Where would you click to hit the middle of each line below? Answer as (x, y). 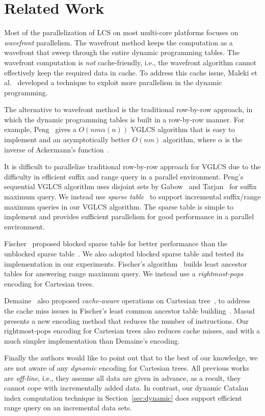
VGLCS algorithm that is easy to (183, 129)
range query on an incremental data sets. (68, 408)
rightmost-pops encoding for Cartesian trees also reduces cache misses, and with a (132, 331)
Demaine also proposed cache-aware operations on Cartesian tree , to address (127, 301)
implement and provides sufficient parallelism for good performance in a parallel (129, 216)
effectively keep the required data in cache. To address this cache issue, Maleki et (131, 72)
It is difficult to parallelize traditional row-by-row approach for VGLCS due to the (132, 166)
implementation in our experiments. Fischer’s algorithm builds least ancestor (126, 263)
